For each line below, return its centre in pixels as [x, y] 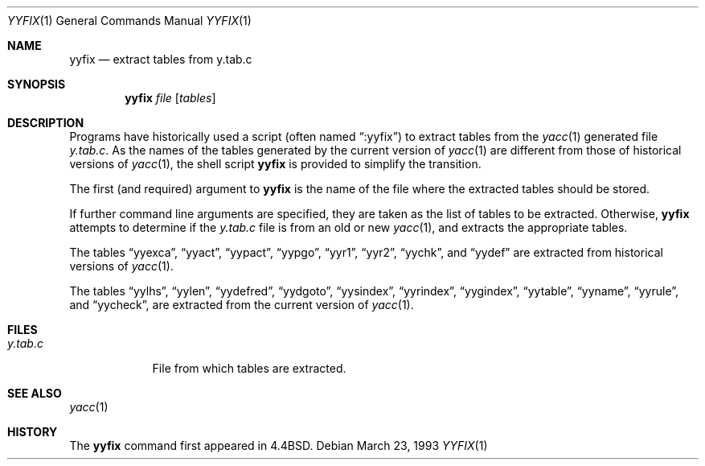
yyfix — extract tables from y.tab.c [161, 59]
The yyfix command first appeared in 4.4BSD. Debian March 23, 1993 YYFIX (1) [279, 445]
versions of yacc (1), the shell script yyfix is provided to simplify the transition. [275, 164]
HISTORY [33, 432]
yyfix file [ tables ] [170, 98]
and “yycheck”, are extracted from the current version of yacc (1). [242, 305]
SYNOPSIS [37, 84]
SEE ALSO [35, 393]
